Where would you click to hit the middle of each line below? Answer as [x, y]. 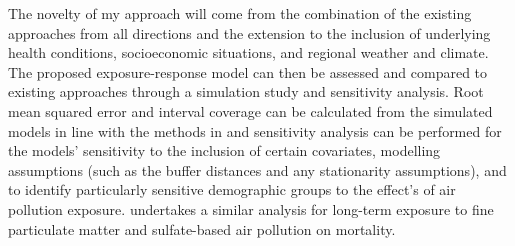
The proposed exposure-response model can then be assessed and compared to [248, 71]
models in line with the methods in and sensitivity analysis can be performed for [255, 130]
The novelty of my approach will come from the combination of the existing [240, 13]
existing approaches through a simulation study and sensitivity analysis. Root [246, 91]
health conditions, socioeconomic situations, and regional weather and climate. [248, 52]
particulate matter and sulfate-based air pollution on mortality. [202, 228]
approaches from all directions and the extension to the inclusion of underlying [249, 32]
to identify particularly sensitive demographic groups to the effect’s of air [232, 189]
